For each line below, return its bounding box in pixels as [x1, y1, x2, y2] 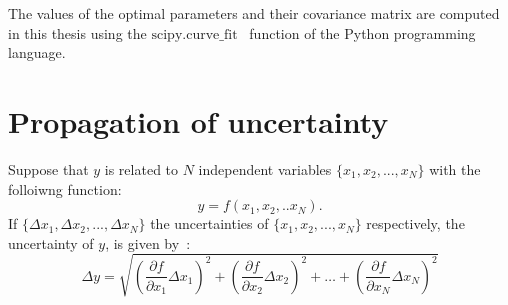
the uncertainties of [150, 213, 269, 234]
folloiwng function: [8, 178, 122, 199]
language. [8, 42, 66, 63]
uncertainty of [8, 232, 94, 253]
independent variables [198, 158, 332, 179]
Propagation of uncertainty [8, 100, 389, 141]
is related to [104, 158, 179, 179]
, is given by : [105, 232, 191, 253]
